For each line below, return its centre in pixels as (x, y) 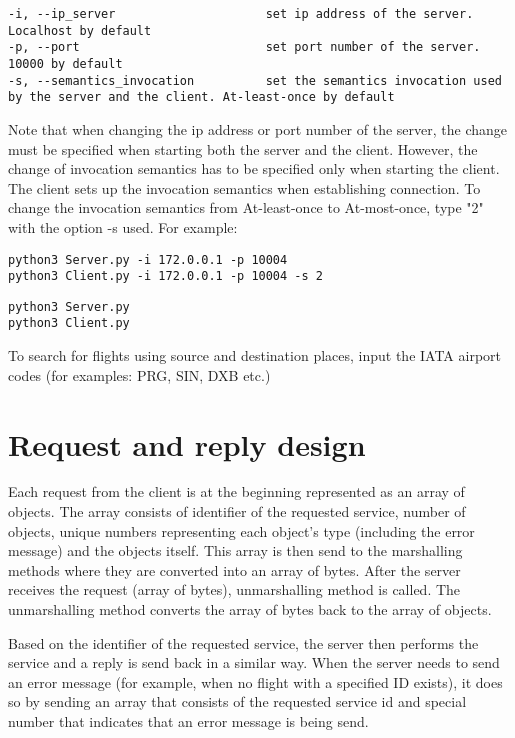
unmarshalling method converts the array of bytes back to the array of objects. (250, 609)
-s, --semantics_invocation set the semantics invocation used (255, 80)
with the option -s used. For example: (123, 226)
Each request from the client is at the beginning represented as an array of (236, 491)
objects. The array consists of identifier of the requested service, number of (237, 511)
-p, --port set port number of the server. (244, 47)
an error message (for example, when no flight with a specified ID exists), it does (255, 681)
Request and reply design (187, 443)
